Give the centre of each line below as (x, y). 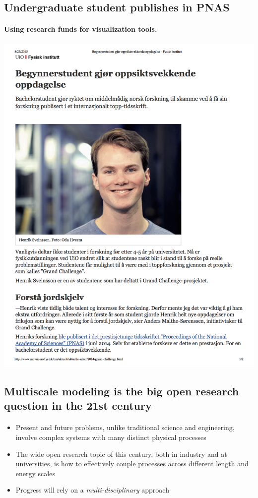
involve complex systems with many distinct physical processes (111, 437)
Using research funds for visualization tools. (81, 29)
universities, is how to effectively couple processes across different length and (132, 464)
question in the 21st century (78, 405)
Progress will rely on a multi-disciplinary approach (92, 490)
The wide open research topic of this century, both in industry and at (121, 454)
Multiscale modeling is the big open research (122, 391)
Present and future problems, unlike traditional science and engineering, (125, 427)
